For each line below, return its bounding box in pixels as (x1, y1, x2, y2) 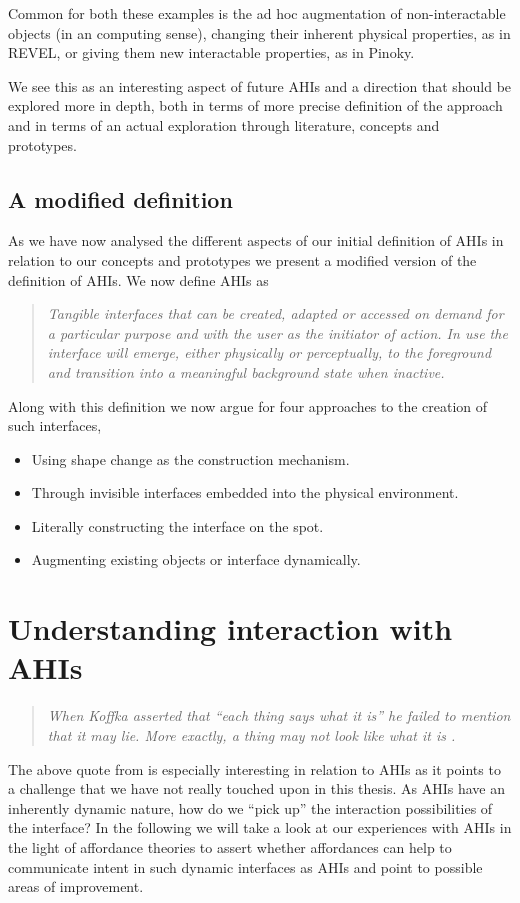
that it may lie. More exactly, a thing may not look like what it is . (47, 724, 456, 745)
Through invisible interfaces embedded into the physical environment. (31, 482, 459, 503)
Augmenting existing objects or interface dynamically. (31, 549, 361, 570)
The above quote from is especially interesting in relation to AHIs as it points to (8, 758, 501, 779)
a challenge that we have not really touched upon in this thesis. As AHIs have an (8, 778, 505, 799)
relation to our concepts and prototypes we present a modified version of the (8, 249, 477, 270)
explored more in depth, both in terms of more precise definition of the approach (8, 95, 503, 116)
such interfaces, (8, 415, 102, 436)
